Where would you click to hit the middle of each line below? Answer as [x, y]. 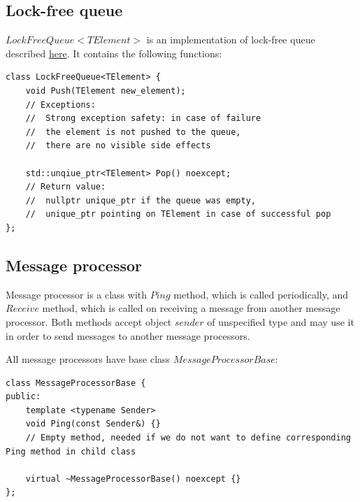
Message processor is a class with [77, 294]
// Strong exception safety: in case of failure [143, 119]
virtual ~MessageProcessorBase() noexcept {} [133, 479]
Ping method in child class [71, 451]
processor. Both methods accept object [89, 321]
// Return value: [66, 187]
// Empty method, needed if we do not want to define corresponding [188, 438]
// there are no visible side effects [118, 146]
